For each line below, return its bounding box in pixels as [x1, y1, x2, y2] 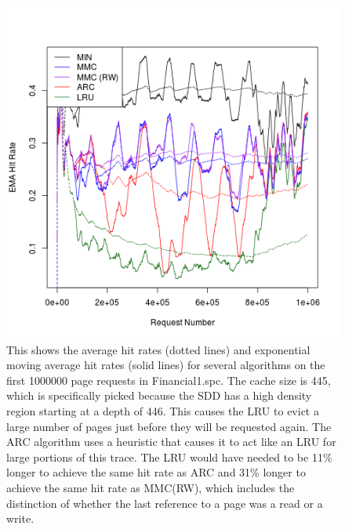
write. [6, 510, 34, 527]
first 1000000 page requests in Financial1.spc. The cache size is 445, [6, 371, 331, 388]
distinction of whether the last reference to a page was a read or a [6, 495, 323, 511]
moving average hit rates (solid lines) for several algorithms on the [6, 357, 325, 373]
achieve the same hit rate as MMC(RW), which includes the [6, 479, 295, 495]
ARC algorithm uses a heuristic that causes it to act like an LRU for [6, 433, 336, 450]
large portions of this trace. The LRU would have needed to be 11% [6, 448, 332, 465]
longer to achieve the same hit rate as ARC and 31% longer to [6, 464, 306, 480]
